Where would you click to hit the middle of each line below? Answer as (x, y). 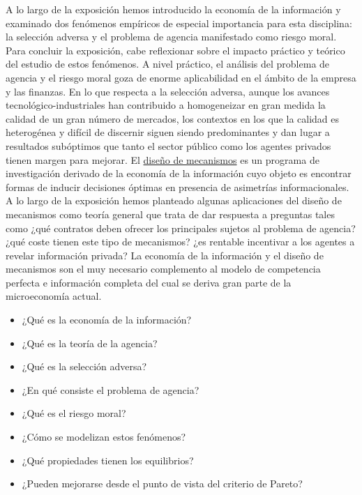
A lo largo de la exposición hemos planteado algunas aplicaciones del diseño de (174, 200)
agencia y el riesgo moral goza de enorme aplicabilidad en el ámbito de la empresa (181, 77)
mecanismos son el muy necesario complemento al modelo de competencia (163, 269)
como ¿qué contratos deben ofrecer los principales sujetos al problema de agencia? (181, 228)
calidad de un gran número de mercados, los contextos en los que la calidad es (173, 118)
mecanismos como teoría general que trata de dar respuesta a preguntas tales (170, 214)
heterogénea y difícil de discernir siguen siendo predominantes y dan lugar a (168, 132)
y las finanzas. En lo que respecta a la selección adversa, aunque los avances (168, 91)
